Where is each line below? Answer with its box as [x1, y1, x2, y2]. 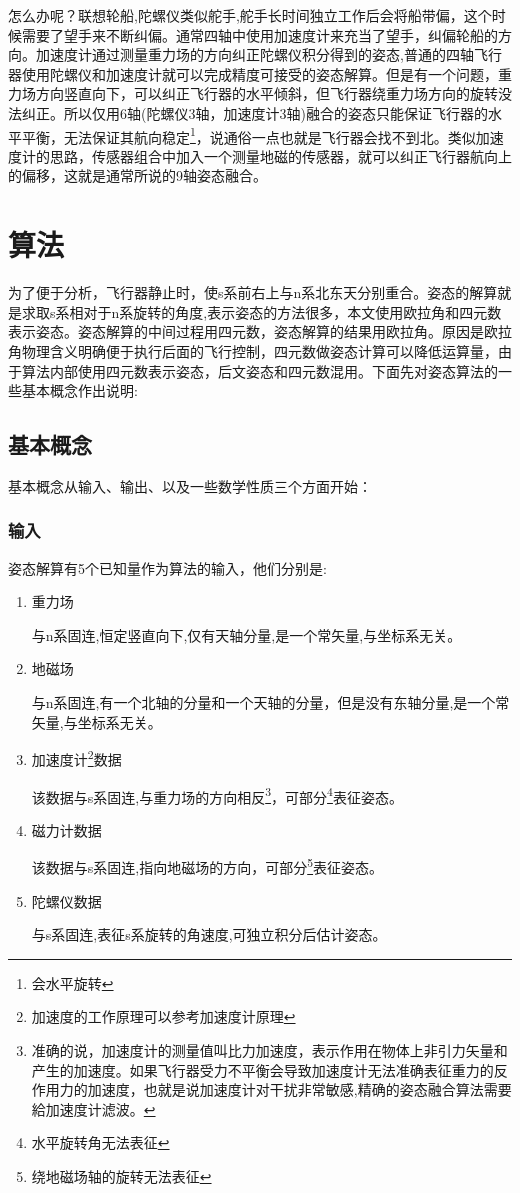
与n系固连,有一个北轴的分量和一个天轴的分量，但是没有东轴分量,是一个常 [31, 692, 510, 713]
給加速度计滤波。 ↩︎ [31, 1098, 156, 1119]
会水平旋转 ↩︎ [31, 972, 114, 993]
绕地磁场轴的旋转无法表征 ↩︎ [31, 1165, 212, 1186]
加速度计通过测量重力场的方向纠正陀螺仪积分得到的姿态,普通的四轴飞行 [35, 44, 502, 65]
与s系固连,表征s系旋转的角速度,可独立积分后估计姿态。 [31, 924, 387, 945]
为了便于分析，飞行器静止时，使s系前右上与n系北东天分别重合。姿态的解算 [8, 282, 498, 303]
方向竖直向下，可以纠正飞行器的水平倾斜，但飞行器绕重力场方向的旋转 [35, 83, 498, 104]
